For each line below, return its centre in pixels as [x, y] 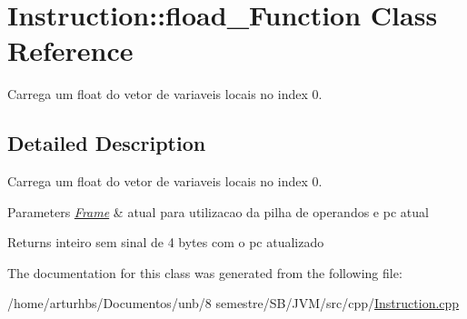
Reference [70, 50]
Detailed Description [107, 143]
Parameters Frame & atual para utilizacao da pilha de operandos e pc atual [218, 211]
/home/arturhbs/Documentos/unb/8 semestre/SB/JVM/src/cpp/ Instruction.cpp [233, 303]
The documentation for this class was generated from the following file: [205, 272]
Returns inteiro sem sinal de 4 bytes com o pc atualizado [166, 242]
